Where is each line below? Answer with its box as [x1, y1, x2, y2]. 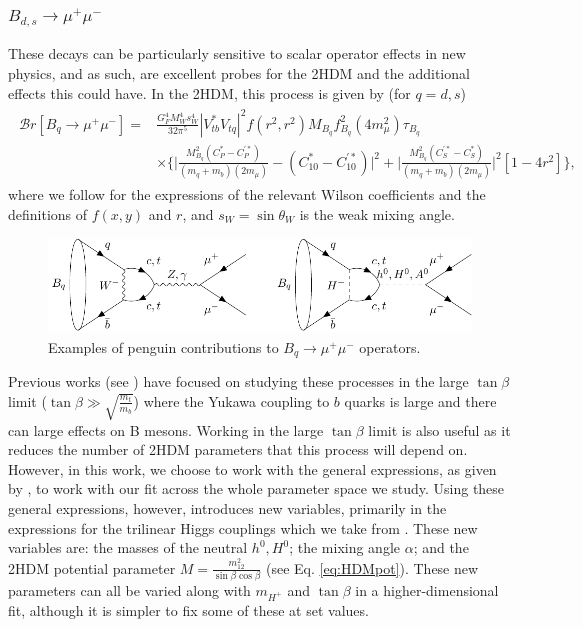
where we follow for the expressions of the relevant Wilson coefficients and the [8, 184, 486, 205]
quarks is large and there [344, 390, 497, 411]
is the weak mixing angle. [299, 203, 455, 224]
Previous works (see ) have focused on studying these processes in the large [8, 371, 469, 392]
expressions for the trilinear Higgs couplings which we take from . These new [8, 517, 478, 538]
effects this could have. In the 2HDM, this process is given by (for [8, 82, 411, 103]
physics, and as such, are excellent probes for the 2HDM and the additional [8, 62, 470, 83]
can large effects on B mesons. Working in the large [8, 419, 324, 440]
